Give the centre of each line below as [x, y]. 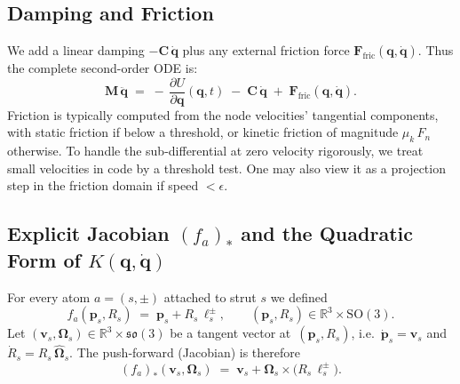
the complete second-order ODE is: [103, 68]
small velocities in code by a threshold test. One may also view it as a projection [226, 168]
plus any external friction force [266, 50]
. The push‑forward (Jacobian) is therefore [185, 352]
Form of [44, 259]
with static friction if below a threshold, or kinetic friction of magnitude [203, 132]
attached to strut [210, 296]
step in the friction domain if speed [103, 185]
